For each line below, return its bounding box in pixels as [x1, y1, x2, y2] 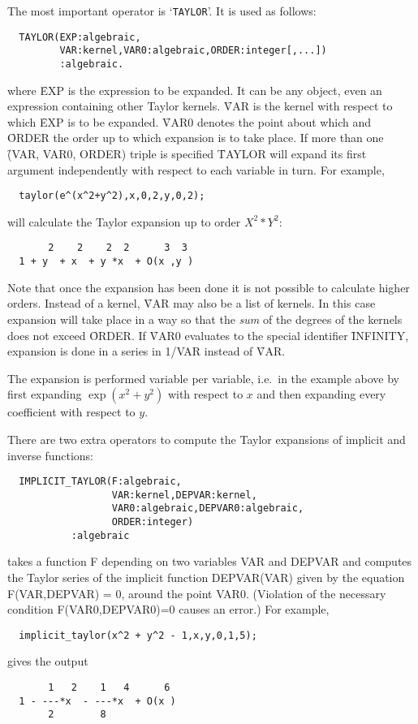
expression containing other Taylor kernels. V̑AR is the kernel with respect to [7, 97, 393, 114]
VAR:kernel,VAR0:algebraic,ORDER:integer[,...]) [59, 45, 327, 57]
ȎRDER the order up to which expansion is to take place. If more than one [7, 129, 384, 146]
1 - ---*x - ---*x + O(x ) [19, 695, 176, 707]
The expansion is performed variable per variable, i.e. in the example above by [7, 369, 399, 386]
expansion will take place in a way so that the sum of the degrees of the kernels [7, 310, 403, 327]
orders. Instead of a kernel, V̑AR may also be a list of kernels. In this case [7, 295, 376, 312]
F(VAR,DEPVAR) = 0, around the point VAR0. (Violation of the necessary [7, 584, 386, 601]
